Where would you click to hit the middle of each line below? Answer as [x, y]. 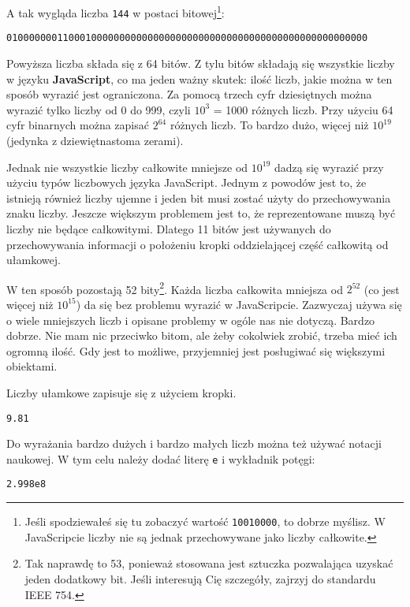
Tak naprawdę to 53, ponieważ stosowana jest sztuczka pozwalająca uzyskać [209, 563]
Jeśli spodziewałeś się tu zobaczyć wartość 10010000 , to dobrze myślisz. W [205, 521]
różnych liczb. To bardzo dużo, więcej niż [269, 125]
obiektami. [32, 366]
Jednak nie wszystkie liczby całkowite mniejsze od [127, 167]
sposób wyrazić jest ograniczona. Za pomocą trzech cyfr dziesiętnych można [189, 94]
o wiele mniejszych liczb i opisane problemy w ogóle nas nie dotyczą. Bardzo [191, 320]
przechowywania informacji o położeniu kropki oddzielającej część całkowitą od [198, 244]
